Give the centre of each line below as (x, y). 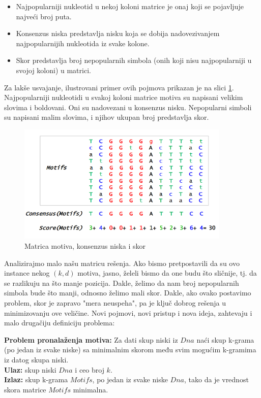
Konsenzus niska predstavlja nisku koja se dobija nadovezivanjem (118, 33)
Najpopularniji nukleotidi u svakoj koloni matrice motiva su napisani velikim (124, 97)
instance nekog (27, 273)
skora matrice (25, 389)
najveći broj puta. (44, 16)
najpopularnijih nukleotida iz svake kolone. (83, 43)
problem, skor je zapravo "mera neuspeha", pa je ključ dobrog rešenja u (115, 302)
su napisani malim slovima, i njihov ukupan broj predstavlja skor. (107, 117)
